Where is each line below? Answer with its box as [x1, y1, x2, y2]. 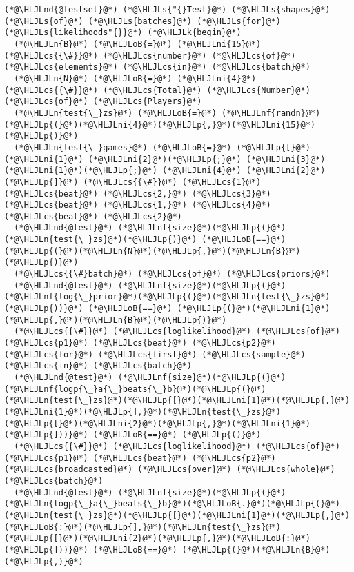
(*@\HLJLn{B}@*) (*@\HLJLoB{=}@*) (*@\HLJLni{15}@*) [14, 39, 262, 49]
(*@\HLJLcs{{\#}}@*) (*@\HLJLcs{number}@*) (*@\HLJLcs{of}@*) [4, 50, 296, 61]
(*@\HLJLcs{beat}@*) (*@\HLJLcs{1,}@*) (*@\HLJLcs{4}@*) [4, 200, 271, 210]
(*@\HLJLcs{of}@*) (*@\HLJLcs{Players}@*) [4, 97, 202, 107]
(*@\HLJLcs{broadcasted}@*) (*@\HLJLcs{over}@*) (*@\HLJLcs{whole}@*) [4, 464, 335, 475]
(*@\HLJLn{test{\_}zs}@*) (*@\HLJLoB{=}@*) [14, 108, 217, 118]
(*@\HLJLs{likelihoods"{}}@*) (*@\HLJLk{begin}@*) [4, 28, 242, 38]
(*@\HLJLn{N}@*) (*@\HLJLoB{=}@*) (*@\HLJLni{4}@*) [14, 73, 257, 83]
